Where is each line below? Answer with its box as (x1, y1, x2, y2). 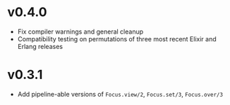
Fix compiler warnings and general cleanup (17, 27, 144, 36)
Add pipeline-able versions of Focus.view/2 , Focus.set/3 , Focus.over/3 (17, 90, 224, 98)
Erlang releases (17, 42, 63, 50)
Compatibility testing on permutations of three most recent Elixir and (17, 34, 217, 43)
